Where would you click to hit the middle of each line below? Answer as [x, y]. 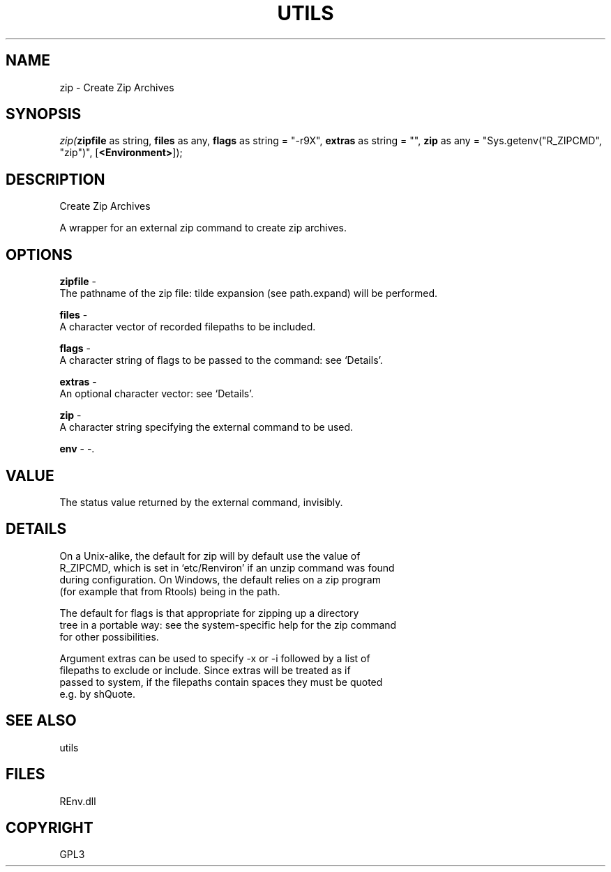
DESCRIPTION [55, 179]
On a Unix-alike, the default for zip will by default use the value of [210, 556]
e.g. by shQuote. [97, 694]
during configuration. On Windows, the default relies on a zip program [220, 579]
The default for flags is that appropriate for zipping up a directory [209, 613]
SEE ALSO [41, 721]
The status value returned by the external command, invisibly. [201, 502]
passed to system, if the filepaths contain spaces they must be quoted [221, 682]
